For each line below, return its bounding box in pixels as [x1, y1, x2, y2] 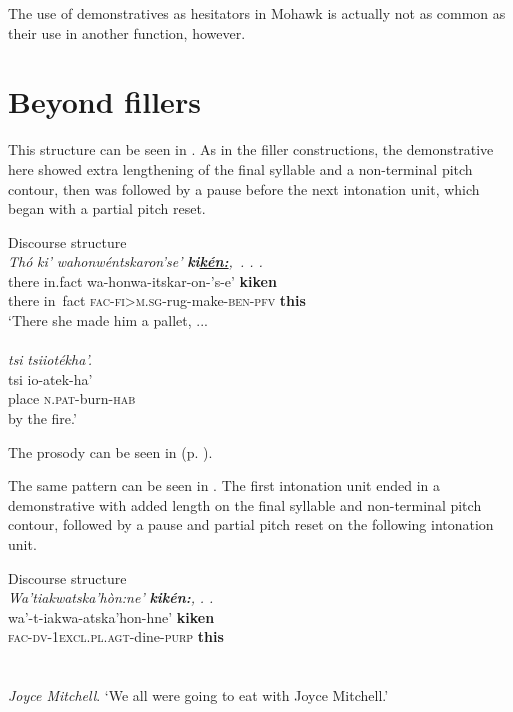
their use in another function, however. [8, 22, 246, 43]
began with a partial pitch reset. [8, 198, 206, 219]
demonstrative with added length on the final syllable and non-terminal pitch [8, 494, 482, 515]
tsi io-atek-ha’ [8, 368, 93, 389]
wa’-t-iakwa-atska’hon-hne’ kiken [8, 606, 215, 627]
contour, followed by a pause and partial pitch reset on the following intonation [8, 514, 494, 535]
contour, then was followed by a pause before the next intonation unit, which [8, 178, 480, 199]
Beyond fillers [8, 81, 201, 122]
